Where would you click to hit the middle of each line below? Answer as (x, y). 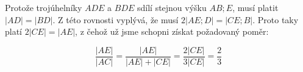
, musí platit (255, 7)
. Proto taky (276, 19)
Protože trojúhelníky (44, 7)
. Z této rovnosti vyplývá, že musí (116, 19)
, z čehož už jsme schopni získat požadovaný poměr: (172, 31)
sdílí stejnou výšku (172, 7)
